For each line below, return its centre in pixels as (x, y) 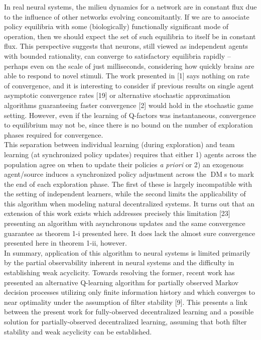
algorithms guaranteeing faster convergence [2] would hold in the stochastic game (129, 105)
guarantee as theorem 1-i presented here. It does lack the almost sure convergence (130, 233)
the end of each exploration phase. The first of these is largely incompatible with (128, 184)
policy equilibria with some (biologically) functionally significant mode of (116, 26)
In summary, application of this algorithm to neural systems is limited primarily (127, 252)
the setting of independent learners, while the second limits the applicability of (125, 194)
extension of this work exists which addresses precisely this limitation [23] (117, 213)
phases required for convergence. (54, 134)
